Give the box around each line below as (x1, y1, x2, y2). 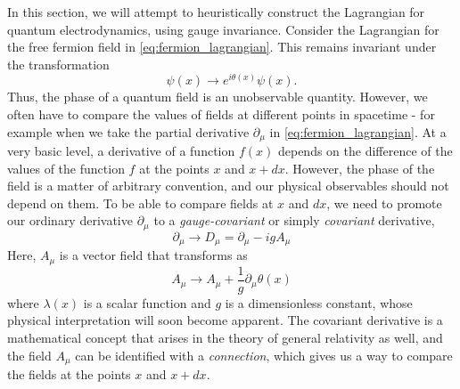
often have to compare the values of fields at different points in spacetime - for (7, 105, 435, 124)
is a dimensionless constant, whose (225, 293, 413, 312)
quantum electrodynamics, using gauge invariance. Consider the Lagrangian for (7, 20, 439, 38)
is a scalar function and (83, 293, 211, 312)
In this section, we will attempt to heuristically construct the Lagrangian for (7, 3, 425, 20)
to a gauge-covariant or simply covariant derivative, (153, 211, 435, 230)
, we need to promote (326, 193, 442, 212)
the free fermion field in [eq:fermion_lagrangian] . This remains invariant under (7, 37, 437, 56)
